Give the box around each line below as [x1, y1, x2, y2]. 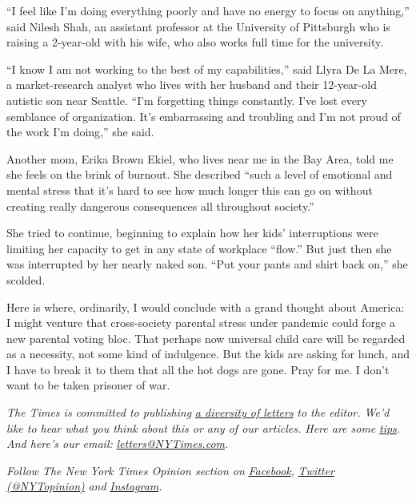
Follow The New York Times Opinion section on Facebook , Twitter [6, 462, 334, 478]
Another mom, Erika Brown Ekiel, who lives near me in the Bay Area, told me [6, 150, 394, 167]
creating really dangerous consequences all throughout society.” [6, 197, 314, 214]
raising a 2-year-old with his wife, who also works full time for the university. [6, 34, 384, 50]
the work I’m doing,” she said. [6, 123, 154, 140]
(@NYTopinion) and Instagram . [6, 478, 162, 494]
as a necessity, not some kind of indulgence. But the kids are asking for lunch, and [6, 345, 410, 362]
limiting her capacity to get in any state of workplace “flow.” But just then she [6, 240, 392, 256]
